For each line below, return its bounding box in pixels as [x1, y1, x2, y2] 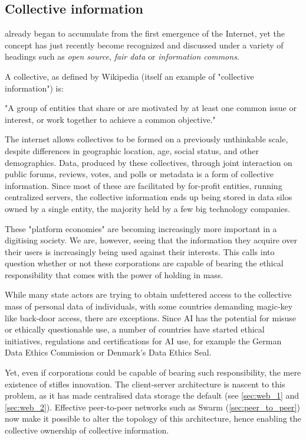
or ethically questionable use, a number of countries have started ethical [5, 323, 265, 335]
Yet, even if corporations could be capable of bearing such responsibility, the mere [5, 366, 301, 379]
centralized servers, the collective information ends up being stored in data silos [5, 191, 292, 203]
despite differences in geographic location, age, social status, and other [5, 144, 259, 157]
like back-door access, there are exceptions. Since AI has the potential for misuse [5, 311, 297, 324]
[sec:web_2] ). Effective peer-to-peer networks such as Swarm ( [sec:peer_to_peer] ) [5, 400, 300, 413]
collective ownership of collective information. [5, 424, 169, 436]
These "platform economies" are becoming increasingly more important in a [5, 222, 277, 234]
